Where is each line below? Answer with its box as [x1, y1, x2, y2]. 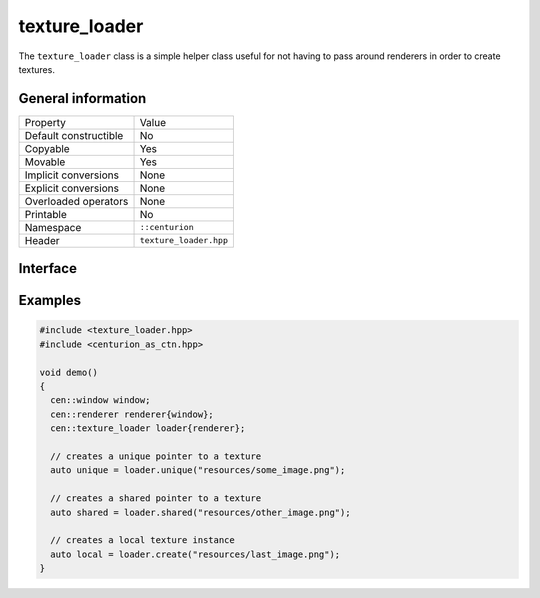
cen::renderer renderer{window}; [50, 408, 214, 420]
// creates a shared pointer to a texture [50, 493, 262, 504]
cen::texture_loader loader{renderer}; [50, 423, 246, 434]
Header [24, 233, 60, 247]
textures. [18, 63, 55, 75]
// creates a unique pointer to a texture [50, 450, 262, 462]
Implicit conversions [24, 168, 120, 182]
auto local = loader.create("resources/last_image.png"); [50, 548, 341, 560]
